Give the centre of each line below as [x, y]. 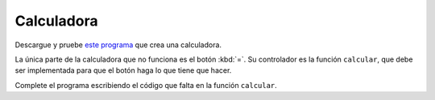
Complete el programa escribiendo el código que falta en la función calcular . [146, 85]
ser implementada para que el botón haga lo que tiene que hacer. [123, 70]
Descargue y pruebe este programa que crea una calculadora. [118, 45]
